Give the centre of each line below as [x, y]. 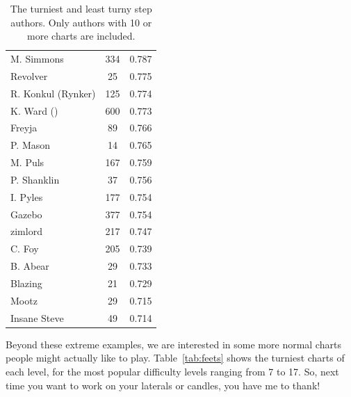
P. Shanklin [35, 179]
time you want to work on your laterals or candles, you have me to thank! [163, 385]
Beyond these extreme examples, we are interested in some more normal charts [173, 344]
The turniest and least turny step [81, 8]
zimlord [26, 231]
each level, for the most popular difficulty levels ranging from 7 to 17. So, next [172, 371]
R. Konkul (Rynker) [53, 93]
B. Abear [30, 266]
